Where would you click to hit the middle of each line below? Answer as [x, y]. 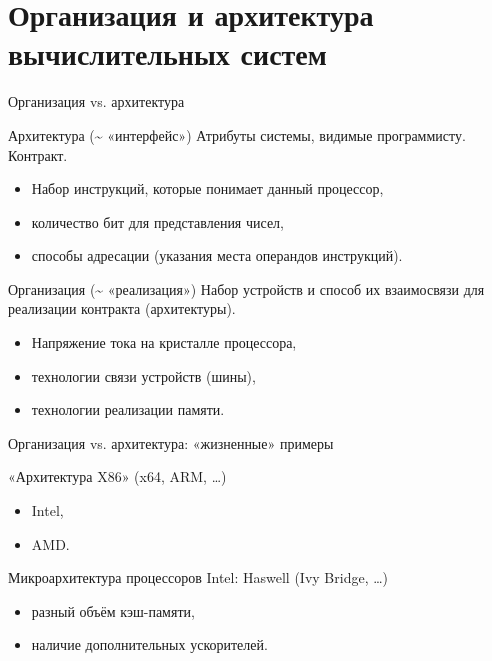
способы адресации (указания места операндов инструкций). [217, 255]
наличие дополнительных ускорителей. [149, 644]
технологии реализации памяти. [128, 409]
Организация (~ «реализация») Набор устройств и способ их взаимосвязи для [246, 288]
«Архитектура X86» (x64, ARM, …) [117, 476]
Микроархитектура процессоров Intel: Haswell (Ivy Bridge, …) [198, 577]
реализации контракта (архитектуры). [122, 308]
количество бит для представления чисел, [157, 221]
